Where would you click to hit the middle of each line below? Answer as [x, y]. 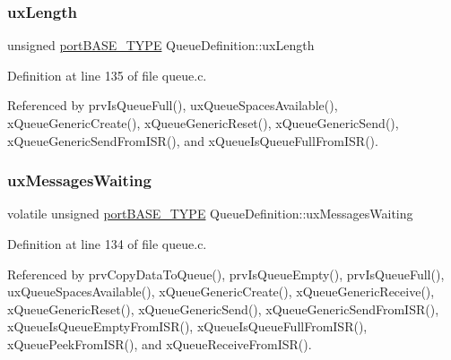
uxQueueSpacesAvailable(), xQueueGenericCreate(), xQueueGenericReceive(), [221, 291]
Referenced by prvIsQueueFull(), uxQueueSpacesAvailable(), [173, 105]
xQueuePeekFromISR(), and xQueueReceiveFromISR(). [160, 343]
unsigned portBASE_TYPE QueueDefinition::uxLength [161, 45]
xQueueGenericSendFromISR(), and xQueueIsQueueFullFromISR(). [193, 140]
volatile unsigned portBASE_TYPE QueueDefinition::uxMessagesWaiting [210, 214]
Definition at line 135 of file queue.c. [107, 75]
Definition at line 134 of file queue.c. [107, 244]
